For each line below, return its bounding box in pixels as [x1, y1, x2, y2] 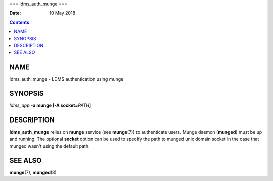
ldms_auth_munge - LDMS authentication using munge [9, 76, 124, 82]
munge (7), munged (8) [9, 169, 57, 175]
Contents [9, 19, 30, 25]
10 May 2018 [49, 10, 76, 16]
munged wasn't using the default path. [9, 143, 90, 149]
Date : [9, 10, 21, 16]
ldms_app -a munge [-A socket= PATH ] [9, 102, 92, 108]
